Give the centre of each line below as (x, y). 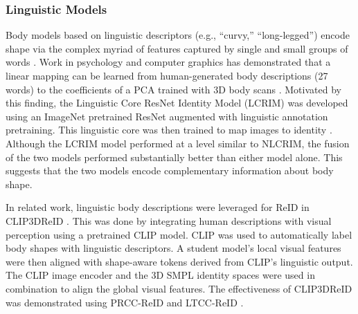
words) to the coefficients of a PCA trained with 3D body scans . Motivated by (173, 89)
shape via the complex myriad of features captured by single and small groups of (177, 48)
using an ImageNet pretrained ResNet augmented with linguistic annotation (167, 116)
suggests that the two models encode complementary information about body (170, 170)
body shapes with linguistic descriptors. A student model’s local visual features (173, 248)
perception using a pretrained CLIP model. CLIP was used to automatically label (179, 234)
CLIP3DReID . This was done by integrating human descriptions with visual (169, 220)
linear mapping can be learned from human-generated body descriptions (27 (167, 75)
